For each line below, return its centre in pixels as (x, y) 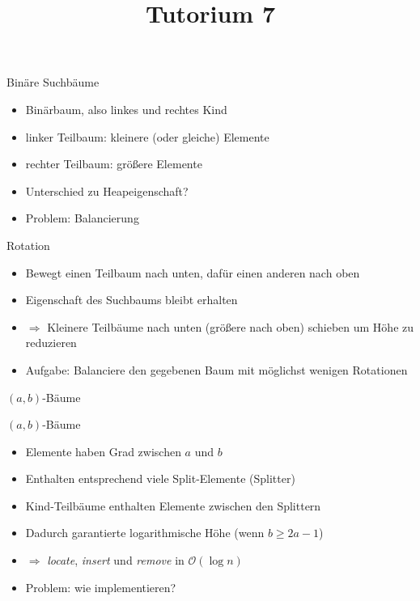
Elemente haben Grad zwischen (103, 451)
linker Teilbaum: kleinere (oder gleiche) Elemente (147, 136)
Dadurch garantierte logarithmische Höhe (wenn (145, 533)
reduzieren (51, 343)
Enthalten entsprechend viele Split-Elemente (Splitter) (160, 478)
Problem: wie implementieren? (101, 587)
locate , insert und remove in (116, 560)
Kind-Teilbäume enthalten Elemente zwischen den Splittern (173, 505)
